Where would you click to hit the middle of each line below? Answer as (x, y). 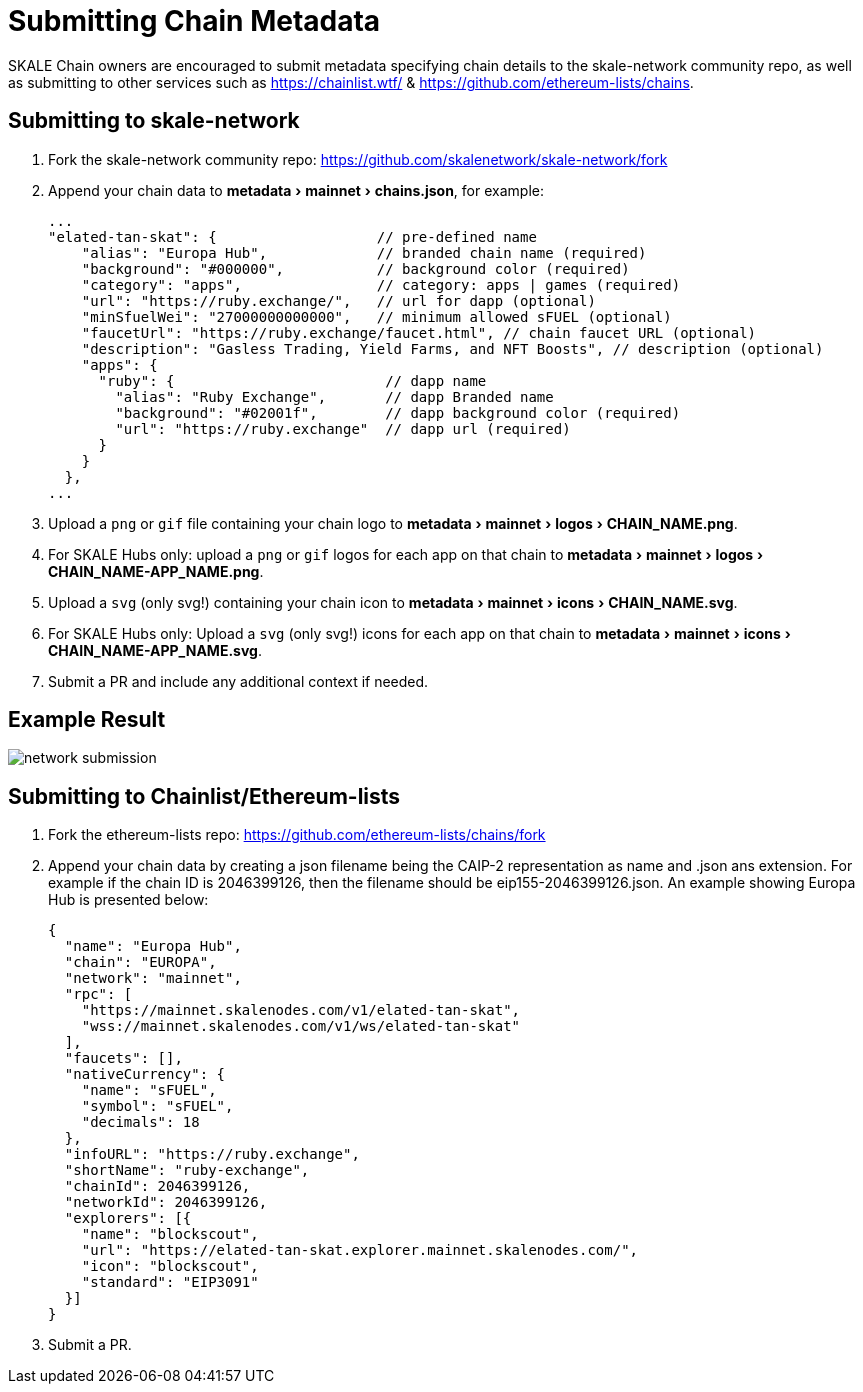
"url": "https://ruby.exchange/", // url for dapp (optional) (338, 300)
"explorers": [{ (128, 1218)
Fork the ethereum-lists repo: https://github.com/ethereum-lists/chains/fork (297, 835)
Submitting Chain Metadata (194, 21)
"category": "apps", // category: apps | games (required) (381, 284)
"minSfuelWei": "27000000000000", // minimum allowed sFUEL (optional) (376, 316)
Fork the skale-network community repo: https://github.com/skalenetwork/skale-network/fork (358, 159)
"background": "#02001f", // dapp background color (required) (398, 412)
